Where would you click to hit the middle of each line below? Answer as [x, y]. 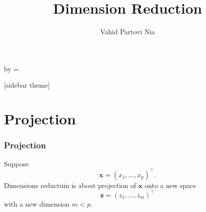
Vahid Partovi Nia [128, 32]
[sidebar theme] [27, 85]
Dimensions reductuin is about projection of [70, 185]
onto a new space [170, 185]
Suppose [16, 163]
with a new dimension [37, 203]
